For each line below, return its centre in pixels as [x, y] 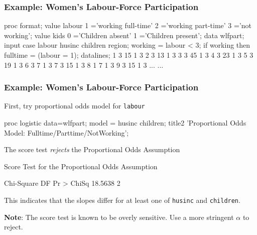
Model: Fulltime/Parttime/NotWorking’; [67, 132]
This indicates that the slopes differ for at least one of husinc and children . [122, 200]
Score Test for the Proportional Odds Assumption [81, 166]
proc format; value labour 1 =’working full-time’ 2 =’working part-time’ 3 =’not [128, 25]
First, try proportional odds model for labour [75, 106]
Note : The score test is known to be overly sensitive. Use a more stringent [119, 217]
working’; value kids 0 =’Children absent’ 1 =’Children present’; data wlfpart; [124, 35]
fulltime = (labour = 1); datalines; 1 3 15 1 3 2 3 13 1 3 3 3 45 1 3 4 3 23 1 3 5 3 [129, 55]
